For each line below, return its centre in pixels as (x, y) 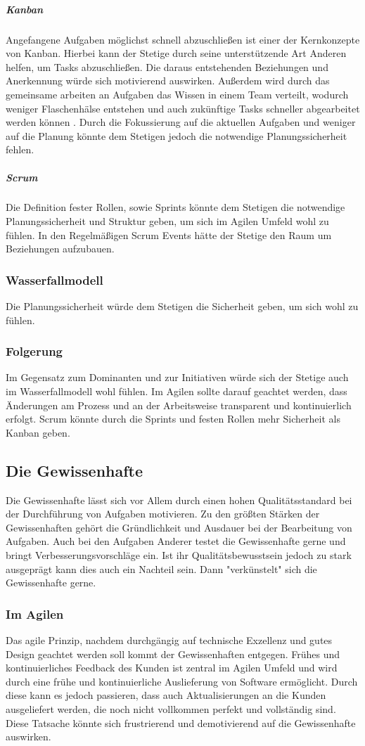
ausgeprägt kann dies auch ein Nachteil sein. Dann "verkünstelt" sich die (161, 568)
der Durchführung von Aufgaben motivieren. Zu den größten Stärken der (163, 514)
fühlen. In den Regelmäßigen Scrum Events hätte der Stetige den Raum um (169, 234)
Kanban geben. (38, 432)
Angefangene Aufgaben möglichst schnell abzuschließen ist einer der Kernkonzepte (183, 39)
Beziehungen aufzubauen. (60, 249)
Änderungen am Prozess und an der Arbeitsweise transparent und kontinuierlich (179, 405)
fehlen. (20, 149)
